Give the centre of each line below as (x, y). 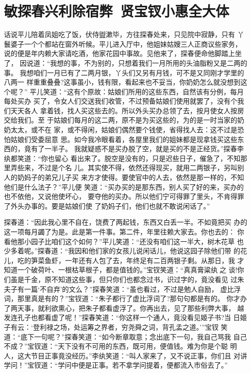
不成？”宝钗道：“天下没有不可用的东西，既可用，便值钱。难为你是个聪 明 (120, 346)
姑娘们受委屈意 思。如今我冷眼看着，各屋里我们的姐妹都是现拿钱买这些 (124, 139)
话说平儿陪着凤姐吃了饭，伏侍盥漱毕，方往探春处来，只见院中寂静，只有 (119, 34)
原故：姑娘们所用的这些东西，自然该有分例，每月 (165, 91)
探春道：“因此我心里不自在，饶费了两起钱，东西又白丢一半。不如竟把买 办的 (126, 222)
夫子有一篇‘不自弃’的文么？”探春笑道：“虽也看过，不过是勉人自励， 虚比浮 (122, 289)
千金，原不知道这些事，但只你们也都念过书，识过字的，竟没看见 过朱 (134, 279)
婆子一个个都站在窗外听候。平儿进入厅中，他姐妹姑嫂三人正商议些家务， (126, 44)
